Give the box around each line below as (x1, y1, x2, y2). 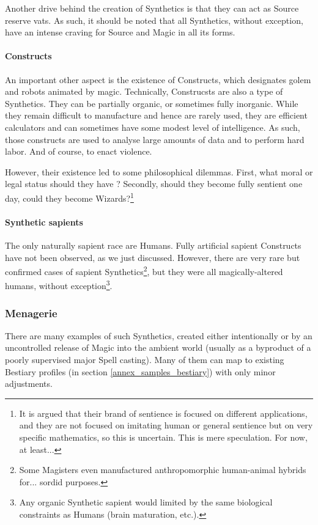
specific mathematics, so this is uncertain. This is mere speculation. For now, (19, 431, 308, 444)
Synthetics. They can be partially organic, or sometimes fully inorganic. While (5, 97, 298, 109)
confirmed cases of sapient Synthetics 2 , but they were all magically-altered (5, 263, 283, 277)
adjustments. (5, 377, 53, 390)
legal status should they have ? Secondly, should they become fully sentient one (5, 177, 303, 190)
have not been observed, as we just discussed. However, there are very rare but (5, 251, 300, 263)
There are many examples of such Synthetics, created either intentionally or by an (5, 329, 312, 342)
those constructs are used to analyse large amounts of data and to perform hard (5, 133, 305, 145)
